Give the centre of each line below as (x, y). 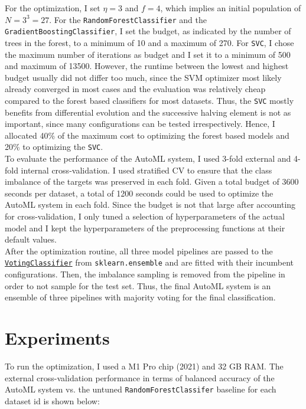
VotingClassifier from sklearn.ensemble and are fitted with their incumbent (149, 262)
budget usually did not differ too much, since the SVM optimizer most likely (143, 77)
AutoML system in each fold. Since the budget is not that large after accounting (150, 204)
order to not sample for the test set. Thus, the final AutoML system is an (138, 285)
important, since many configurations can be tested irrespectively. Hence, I (140, 124)
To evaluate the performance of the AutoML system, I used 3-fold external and (148, 158)
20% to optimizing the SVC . (54, 147)
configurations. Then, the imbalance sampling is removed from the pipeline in (145, 274)
